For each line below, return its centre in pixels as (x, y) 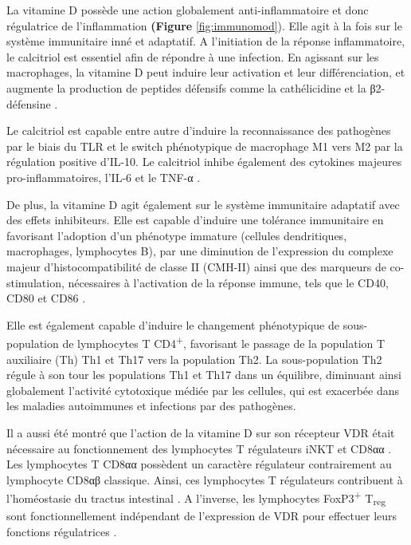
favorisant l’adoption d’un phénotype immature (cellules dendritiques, (177, 235)
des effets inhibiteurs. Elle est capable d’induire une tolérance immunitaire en (195, 220)
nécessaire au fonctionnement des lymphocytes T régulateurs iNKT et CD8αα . (199, 448)
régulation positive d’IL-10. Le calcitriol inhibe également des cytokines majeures (204, 162)
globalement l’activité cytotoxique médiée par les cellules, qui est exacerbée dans (203, 390)
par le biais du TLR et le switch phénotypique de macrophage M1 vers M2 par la (205, 146)
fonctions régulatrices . (62, 531)
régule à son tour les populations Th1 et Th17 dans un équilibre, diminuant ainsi (204, 375)
